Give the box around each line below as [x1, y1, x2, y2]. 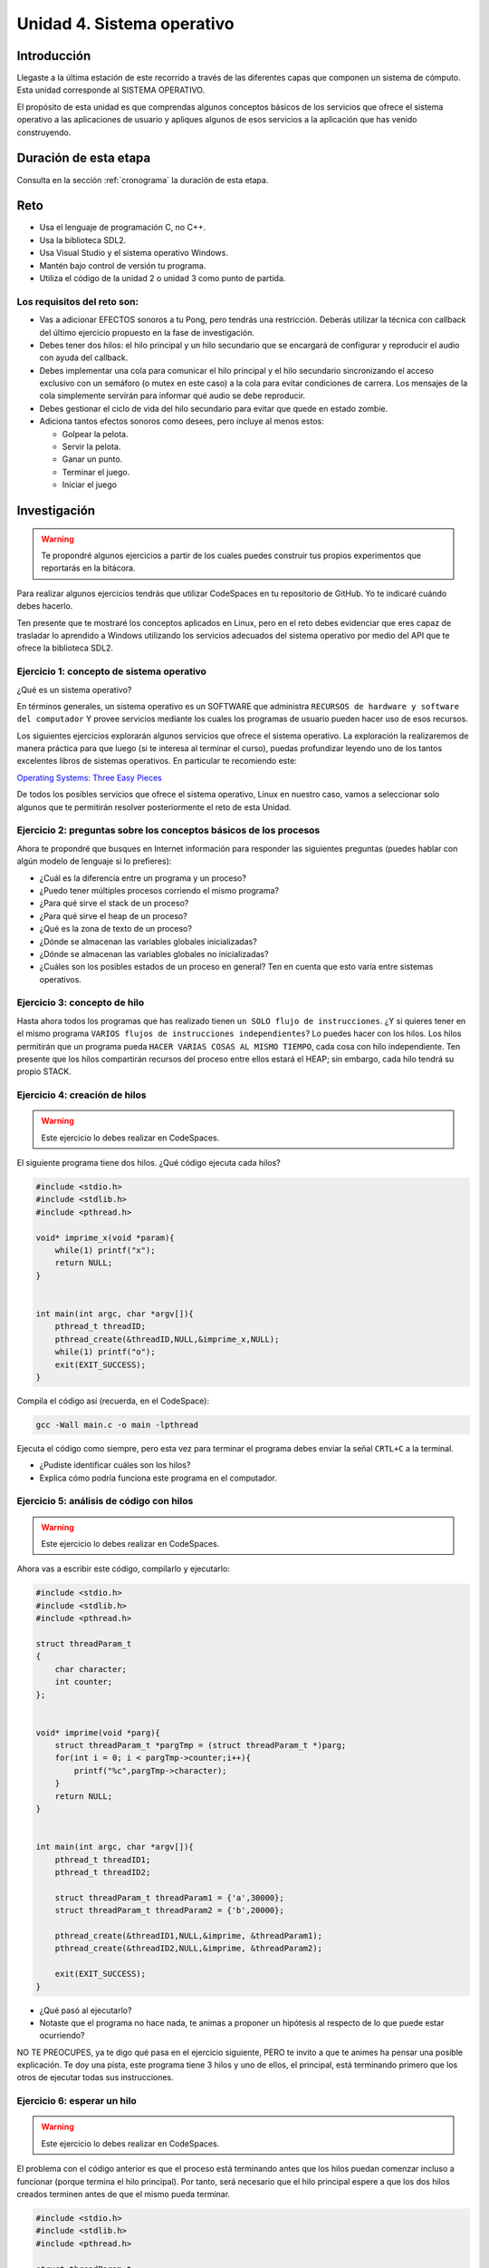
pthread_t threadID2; [54, 1867, 151, 1877]
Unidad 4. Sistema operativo [16, 14, 235, 34]
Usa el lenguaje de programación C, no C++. [39, 222, 206, 233]
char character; [54, 1664, 127, 1674]
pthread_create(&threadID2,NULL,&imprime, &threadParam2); [54, 1943, 323, 1954]
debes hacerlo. [16, 601, 73, 611]
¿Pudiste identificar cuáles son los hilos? [39, 1460, 191, 1471]
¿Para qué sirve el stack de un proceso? [39, 898, 189, 909]
